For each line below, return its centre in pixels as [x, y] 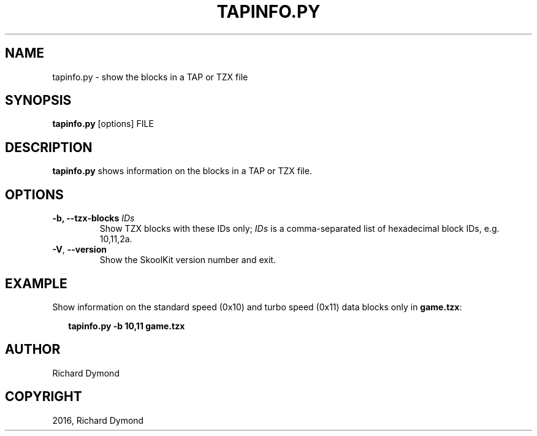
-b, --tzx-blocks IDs [93, 218]
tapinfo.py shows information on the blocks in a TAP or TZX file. [182, 171]
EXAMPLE [36, 283]
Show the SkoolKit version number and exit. [188, 260]
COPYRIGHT [44, 397]
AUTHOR [33, 350]
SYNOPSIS [38, 101]
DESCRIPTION [49, 147]
